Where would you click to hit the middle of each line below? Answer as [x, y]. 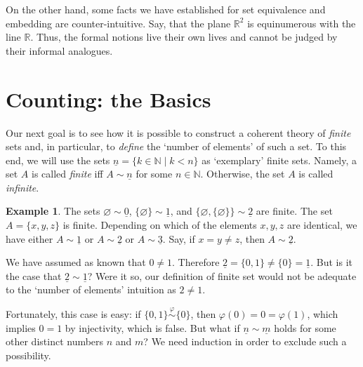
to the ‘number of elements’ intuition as [91, 289]
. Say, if [179, 238]
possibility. [28, 355]
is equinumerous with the [302, 23]
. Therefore [196, 262]
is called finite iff [67, 174]
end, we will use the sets [58, 160]
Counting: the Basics [108, 99]
